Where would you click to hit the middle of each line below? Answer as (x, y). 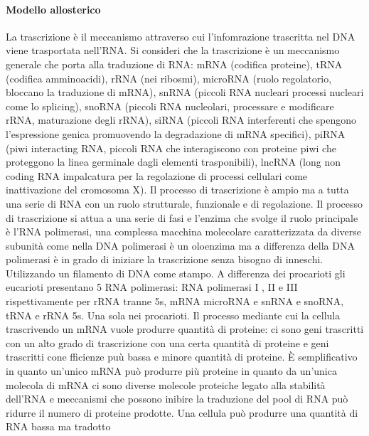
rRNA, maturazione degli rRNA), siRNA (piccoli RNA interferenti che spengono (181, 120)
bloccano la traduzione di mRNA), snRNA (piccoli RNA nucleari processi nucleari (185, 92)
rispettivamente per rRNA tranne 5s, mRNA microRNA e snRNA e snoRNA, (175, 301)
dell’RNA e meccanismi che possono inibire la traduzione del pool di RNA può (177, 399)
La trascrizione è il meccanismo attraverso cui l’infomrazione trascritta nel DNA (181, 36)
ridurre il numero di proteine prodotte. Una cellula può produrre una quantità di (182, 412)
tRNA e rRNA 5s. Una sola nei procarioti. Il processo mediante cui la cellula (173, 315)
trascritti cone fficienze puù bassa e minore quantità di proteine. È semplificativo (182, 357)
